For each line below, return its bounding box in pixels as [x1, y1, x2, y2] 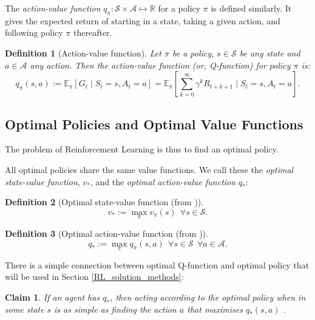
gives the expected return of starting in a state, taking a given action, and [5, 14, 280, 27]
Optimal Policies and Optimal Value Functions [5, 114, 303, 133]
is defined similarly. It [211, 2, 292, 14]
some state [5, 302, 44, 315]
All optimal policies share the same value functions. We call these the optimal [5, 163, 294, 175]
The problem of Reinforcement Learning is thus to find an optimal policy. [5, 143, 279, 155]
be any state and [239, 46, 300, 59]
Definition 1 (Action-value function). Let [5, 46, 161, 59]
